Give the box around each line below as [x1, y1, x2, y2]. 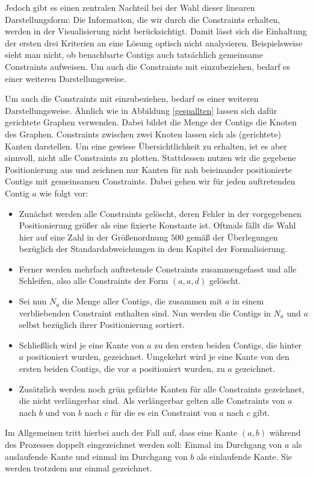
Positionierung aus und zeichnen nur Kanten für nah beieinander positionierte [5, 163, 293, 175]
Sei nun [19, 295, 47, 307]
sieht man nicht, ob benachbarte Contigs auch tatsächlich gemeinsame [5, 48, 263, 61]
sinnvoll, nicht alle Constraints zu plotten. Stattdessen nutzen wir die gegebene [5, 151, 296, 164]
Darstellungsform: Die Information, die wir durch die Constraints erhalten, [5, 13, 280, 25]
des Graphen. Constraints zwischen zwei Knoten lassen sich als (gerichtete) [5, 127, 281, 140]
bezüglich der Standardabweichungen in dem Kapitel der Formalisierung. [19, 242, 288, 255]
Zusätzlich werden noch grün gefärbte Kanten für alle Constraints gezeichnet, [19, 382, 305, 395]
